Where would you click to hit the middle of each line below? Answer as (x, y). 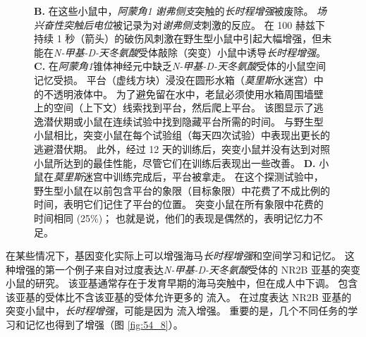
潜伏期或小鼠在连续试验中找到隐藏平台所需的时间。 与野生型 (183, 121)
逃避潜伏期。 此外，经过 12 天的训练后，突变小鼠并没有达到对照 (182, 148)
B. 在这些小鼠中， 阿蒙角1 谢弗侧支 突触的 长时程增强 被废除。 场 (181, 11)
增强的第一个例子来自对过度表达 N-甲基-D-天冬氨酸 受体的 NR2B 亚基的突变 (188, 269)
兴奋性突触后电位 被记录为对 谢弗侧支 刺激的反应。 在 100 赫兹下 (179, 24)
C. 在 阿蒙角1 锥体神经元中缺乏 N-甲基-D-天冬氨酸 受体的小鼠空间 (180, 66)
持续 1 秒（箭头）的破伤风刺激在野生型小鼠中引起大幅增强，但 (178, 38)
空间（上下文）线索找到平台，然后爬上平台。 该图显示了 (183, 108)
